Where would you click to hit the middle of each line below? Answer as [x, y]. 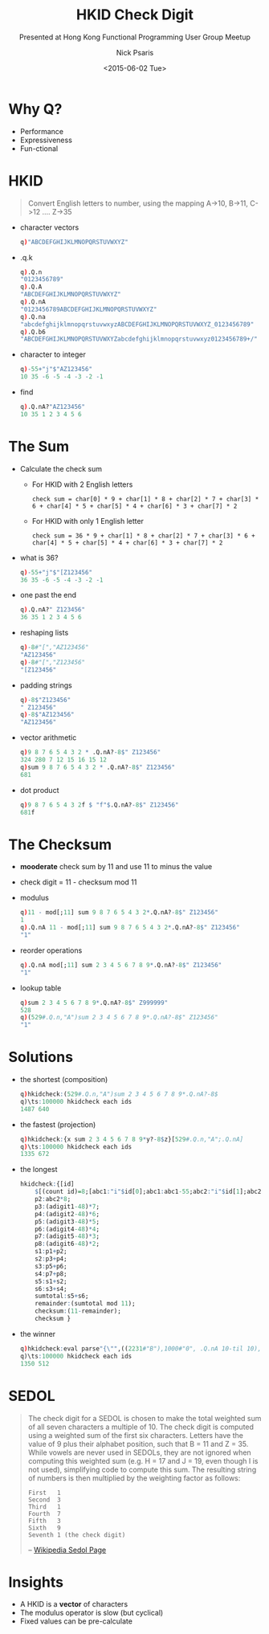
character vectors [49, 227]
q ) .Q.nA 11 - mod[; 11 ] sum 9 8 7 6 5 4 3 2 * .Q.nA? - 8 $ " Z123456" [130, 928]
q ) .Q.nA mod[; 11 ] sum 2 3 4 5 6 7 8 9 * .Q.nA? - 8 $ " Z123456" [121, 965]
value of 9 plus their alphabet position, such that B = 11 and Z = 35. [138, 1444]
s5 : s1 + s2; [51, 1281]
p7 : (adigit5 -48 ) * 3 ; [67, 1236]
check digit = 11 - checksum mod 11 [78, 882]
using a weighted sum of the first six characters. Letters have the [135, 1435]
